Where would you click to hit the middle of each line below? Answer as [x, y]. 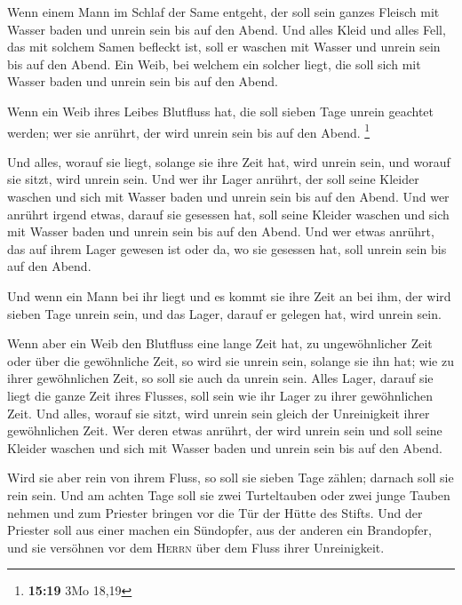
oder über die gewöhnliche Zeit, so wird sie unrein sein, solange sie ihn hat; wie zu [231, 360]
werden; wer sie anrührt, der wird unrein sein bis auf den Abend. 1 [189, 131]
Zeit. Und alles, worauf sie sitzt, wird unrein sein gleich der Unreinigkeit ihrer [219, 413]
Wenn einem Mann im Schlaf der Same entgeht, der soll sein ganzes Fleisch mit [223, 12]
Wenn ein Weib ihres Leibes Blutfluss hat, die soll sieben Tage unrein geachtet [221, 111]
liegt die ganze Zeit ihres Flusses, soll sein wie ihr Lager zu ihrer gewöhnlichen [220, 395]
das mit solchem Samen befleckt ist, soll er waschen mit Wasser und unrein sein [224, 47]
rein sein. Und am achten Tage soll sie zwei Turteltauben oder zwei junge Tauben [229, 494]
